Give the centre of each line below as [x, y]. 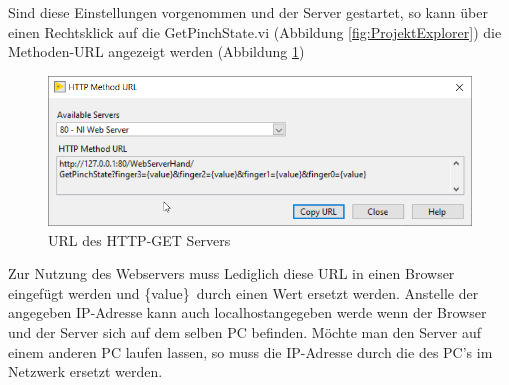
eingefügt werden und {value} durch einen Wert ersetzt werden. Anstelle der [243, 292]
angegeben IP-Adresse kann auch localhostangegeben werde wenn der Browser [247, 312]
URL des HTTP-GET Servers [139, 239]
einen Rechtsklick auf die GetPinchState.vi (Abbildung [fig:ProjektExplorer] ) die [255, 31]
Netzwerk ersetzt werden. [85, 371]
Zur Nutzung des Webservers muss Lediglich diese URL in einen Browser [231, 273]
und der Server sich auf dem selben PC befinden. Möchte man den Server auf [245, 331]
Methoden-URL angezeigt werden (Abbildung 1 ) [156, 51]
